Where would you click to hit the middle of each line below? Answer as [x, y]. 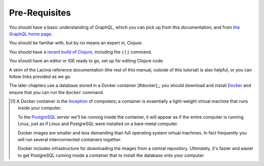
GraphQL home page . [31, 34]
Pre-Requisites [40, 13]
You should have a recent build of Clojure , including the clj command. [81, 52]
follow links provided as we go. [40, 76]
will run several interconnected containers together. [70, 140]
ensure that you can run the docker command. [56, 92]
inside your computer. [40, 108]
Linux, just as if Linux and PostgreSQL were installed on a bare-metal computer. [98, 124]
